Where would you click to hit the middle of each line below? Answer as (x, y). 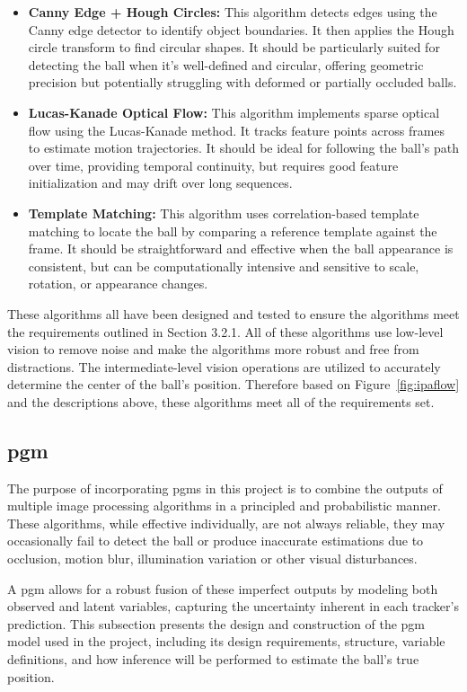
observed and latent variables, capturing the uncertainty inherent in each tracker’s (233, 606)
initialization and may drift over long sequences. (160, 183)
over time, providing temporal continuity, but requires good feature (213, 165)
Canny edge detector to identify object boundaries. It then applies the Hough (241, 29)
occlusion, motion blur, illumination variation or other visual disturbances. (212, 559)
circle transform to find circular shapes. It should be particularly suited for (234, 47)
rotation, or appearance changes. (118, 284)
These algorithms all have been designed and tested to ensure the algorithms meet (233, 313)
